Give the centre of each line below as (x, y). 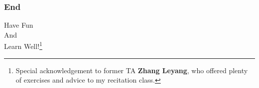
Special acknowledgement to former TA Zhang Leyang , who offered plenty (132, 70)
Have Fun (19, 25)
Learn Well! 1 (23, 45)
